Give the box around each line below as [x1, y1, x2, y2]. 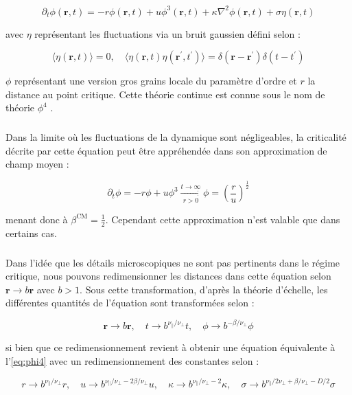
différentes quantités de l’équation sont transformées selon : [5, 295, 255, 310]
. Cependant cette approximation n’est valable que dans [105, 212, 340, 226]
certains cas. [5, 225, 57, 240]
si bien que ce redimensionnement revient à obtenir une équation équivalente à [5, 340, 336, 354]
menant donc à [5, 212, 68, 226]
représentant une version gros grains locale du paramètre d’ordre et [14, 74, 297, 88]
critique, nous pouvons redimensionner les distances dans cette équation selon [5, 269, 331, 283]
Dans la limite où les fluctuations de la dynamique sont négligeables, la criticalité [5, 130, 347, 144]
